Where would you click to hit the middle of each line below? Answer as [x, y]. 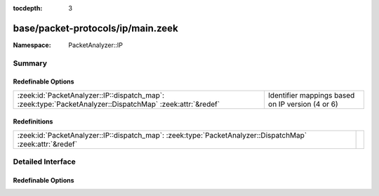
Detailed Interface [45, 162]
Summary [30, 63]
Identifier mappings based [311, 95]
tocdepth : [28, 8]
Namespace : [32, 45]
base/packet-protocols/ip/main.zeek [95, 28]
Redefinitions [33, 122]
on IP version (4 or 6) [303, 104]
